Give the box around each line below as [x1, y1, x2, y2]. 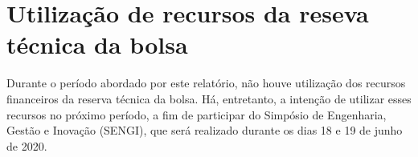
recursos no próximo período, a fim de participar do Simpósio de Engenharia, [6, 106, 387, 123]
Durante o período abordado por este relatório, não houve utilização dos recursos [6, 74, 406, 91]
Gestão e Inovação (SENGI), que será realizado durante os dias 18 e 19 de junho [6, 122, 403, 139]
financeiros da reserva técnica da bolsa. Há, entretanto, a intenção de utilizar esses [6, 90, 412, 107]
